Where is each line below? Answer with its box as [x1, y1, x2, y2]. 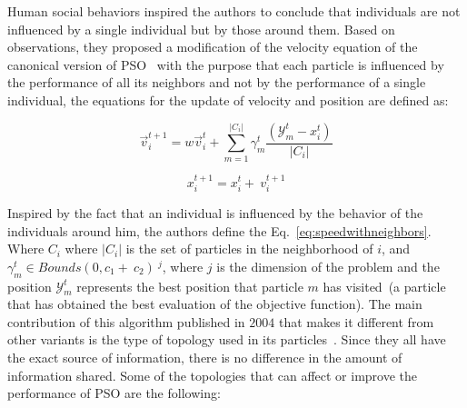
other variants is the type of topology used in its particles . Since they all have [7, 330, 446, 349]
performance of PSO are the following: [7, 383, 221, 403]
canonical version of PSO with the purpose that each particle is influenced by [7, 55, 444, 74]
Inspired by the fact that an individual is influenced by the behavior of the [7, 203, 423, 222]
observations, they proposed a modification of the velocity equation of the [7, 37, 418, 56]
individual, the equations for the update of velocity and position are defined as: [7, 90, 449, 109]
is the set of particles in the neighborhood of [125, 239, 373, 258]
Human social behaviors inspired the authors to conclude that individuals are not [7, 2, 461, 20]
